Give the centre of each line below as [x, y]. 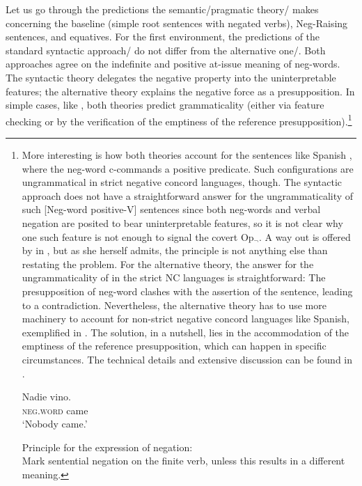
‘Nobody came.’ [55, 424]
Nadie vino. [46, 397]
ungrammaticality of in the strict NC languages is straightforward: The [174, 277]
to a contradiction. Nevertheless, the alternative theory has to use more [174, 305]
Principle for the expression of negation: [107, 447]
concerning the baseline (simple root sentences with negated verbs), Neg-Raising [177, 23]
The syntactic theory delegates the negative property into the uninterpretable [171, 77]
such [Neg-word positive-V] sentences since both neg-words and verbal [171, 209]
